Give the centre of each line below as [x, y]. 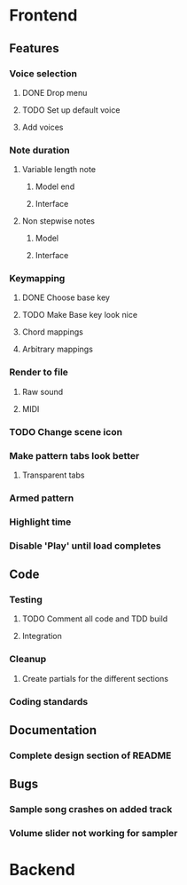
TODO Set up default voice [71, 110]
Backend [42, 870]
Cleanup [28, 660]
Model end [55, 186]
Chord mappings [53, 332]
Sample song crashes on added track [91, 810]
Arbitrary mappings [57, 349]
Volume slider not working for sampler [93, 834]
